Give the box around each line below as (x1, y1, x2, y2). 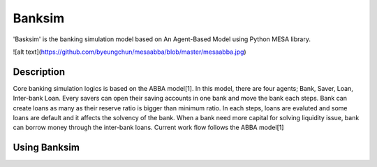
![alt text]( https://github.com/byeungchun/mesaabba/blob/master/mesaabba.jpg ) (13, 48, 247, 56)
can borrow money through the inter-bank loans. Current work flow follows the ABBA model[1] (13, 123, 284, 132)
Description (13, 66, 66, 78)
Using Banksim (13, 142, 80, 154)
